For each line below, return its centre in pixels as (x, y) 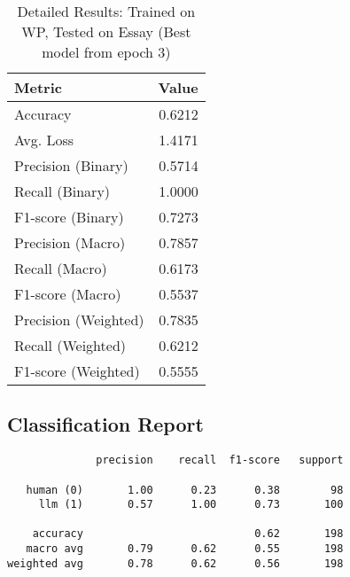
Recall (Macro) (61, 268)
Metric (38, 87)
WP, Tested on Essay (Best (106, 31)
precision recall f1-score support (220, 460)
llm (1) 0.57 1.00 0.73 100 (191, 505)
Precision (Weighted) (79, 320)
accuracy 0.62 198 (188, 534)
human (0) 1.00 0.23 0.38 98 (185, 490)
